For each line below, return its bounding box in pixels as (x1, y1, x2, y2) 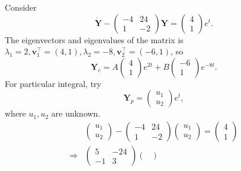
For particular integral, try (5, 77, 101, 89)
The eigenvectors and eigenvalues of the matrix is (5, 33, 184, 46)
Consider (5, 1, 37, 13)
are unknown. (51, 107, 101, 120)
